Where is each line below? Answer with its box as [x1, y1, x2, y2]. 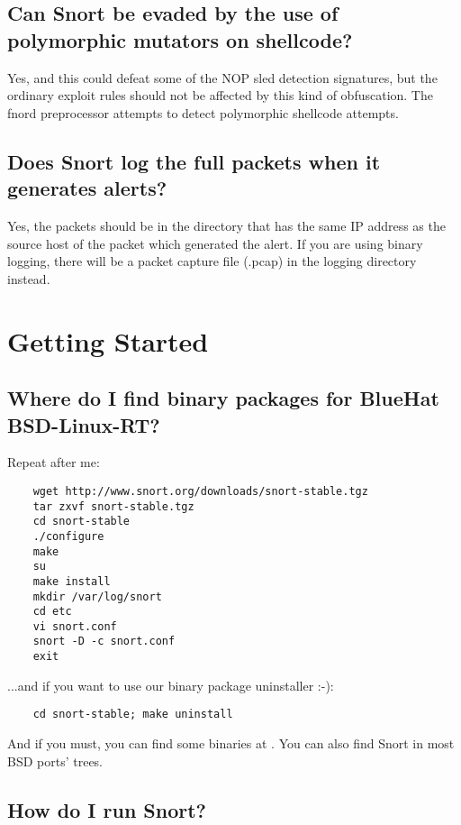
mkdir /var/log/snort [32, 590, 162, 603]
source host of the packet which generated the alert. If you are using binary [7, 234, 423, 252]
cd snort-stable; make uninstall [32, 708, 233, 721]
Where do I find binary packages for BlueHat [7, 384, 439, 412]
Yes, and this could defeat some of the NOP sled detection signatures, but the [7, 68, 438, 87]
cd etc [32, 605, 72, 619]
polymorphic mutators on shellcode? [7, 25, 353, 53]
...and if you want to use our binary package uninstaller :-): [7, 675, 334, 694]
